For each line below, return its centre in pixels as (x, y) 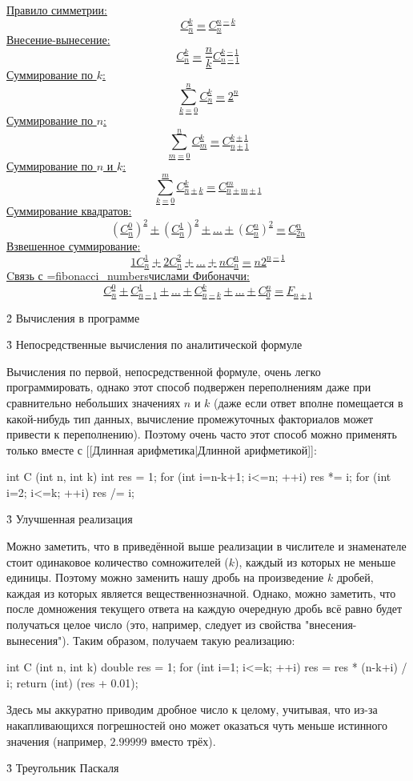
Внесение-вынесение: (58, 39)
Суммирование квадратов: (69, 211)
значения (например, (56, 741)
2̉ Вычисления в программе (73, 317)
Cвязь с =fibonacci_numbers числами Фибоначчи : (128, 275)
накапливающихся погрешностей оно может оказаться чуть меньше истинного (197, 725)
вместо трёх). (183, 741)
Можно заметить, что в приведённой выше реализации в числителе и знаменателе (206, 546)
